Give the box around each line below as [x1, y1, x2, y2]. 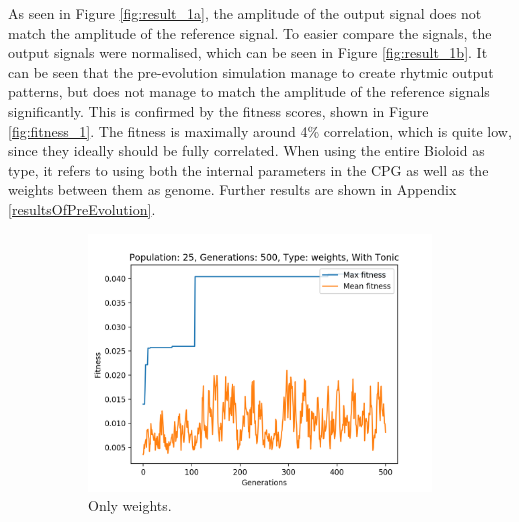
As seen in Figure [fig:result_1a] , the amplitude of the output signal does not [8, 3, 482, 23]
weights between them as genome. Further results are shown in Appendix [8, 179, 457, 200]
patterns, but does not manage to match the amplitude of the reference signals [8, 81, 490, 102]
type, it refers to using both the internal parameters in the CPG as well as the [8, 159, 489, 180]
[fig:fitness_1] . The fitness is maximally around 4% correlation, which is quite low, [8, 120, 512, 141]
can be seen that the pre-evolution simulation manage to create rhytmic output [8, 61, 494, 82]
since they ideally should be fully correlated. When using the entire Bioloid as [8, 140, 485, 161]
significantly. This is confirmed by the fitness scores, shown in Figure [8, 100, 429, 121]
